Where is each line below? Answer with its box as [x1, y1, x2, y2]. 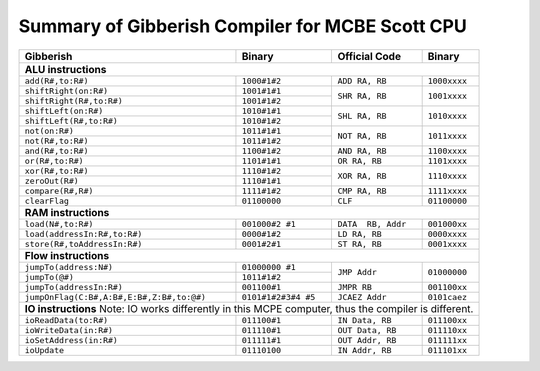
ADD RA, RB [337, 75, 387, 86]
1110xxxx [427, 170, 468, 181]
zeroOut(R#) [24, 175, 79, 186]
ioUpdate [24, 345, 65, 355]
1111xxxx [427, 185, 468, 196]
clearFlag [24, 195, 70, 206]
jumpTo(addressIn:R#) [24, 281, 124, 292]
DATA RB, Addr [337, 218, 407, 229]
